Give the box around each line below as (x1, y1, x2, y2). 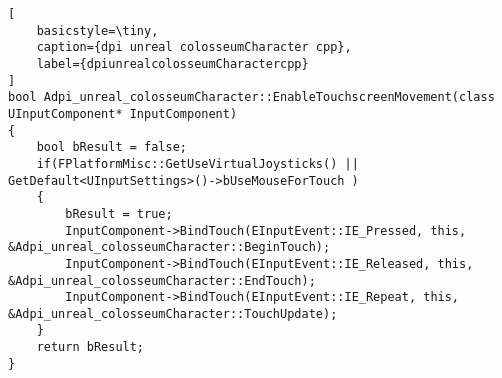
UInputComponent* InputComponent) (8, 106, 238, 121)
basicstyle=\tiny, (36, 23, 159, 38)
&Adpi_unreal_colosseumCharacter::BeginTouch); (8, 240, 331, 255)
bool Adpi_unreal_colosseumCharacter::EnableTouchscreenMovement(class (8, 90, 495, 105)
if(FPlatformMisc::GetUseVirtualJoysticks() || (36, 156, 359, 171)
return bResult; (36, 340, 145, 355)
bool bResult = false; (36, 140, 187, 155)
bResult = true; (65, 206, 173, 221)
